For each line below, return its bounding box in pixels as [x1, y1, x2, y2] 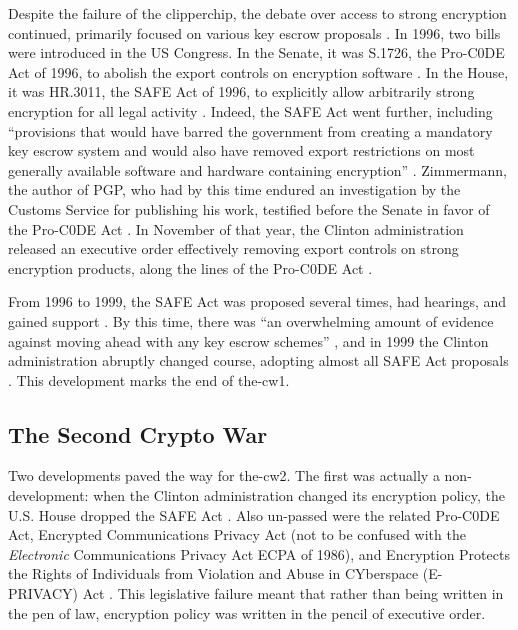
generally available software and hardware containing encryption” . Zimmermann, [8, 159, 507, 180]
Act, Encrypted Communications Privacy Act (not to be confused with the [8, 524, 466, 545]
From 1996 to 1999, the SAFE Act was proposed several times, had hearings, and [8, 291, 507, 312]
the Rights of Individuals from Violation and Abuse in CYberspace [8, 563, 419, 584]
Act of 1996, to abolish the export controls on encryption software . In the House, [8, 61, 509, 82]
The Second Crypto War [8, 418, 268, 449]
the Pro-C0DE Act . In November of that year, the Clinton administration [8, 218, 464, 239]
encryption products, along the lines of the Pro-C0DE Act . [8, 257, 373, 278]
